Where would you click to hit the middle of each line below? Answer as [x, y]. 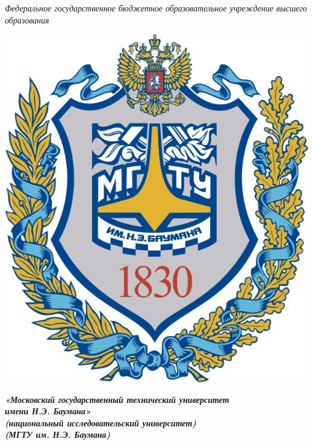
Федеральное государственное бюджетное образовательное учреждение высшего [156, 8]
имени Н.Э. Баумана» [48, 411]
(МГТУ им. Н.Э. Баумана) [58, 434]
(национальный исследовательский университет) [101, 422]
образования [27, 20]
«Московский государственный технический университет [117, 399]
